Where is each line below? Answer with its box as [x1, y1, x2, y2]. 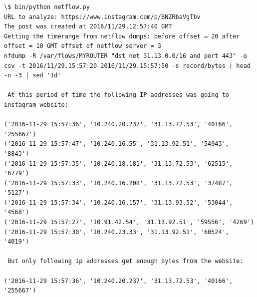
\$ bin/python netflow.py [4, 3, 90, 10]
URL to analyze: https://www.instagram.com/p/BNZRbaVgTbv [4, 13, 201, 20]
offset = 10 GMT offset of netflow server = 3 [4, 42, 161, 50]
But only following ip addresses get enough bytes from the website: [7, 258, 244, 265]
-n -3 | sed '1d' [4, 72, 61, 79]
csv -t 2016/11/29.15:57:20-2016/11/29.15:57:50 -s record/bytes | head [4, 62, 251, 69]
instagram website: [4, 101, 68, 108]
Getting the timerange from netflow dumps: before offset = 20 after [4, 32, 240, 40]
